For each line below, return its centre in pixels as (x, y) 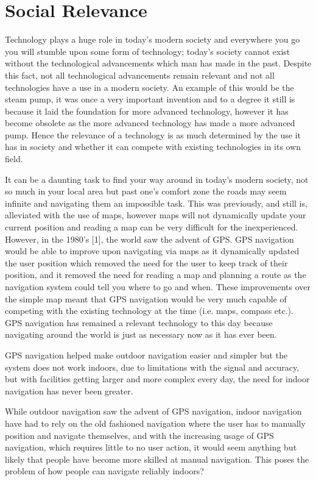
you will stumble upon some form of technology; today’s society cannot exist (148, 51)
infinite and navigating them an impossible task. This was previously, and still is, (156, 203)
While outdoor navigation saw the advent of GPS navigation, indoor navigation (153, 411)
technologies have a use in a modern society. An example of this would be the (149, 87)
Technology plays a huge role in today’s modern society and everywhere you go (153, 39)
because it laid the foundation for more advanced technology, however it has (147, 111)
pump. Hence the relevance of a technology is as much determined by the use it (153, 134)
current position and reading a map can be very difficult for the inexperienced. (152, 227)
